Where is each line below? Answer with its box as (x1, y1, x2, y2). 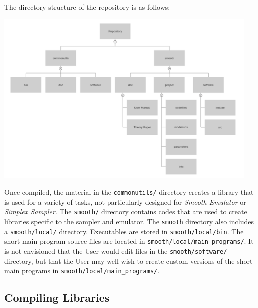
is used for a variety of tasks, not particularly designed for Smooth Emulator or (4, 196, 246, 207)
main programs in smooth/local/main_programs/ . (4, 265, 160, 276)
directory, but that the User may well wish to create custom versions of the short (4, 255, 253, 266)
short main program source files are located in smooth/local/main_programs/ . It (4, 236, 254, 246)
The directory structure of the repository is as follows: (4, 2, 170, 12)
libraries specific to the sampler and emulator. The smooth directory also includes (4, 216, 254, 227)
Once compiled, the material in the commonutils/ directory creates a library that (4, 187, 254, 197)
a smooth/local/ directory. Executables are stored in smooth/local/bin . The (4, 226, 244, 236)
